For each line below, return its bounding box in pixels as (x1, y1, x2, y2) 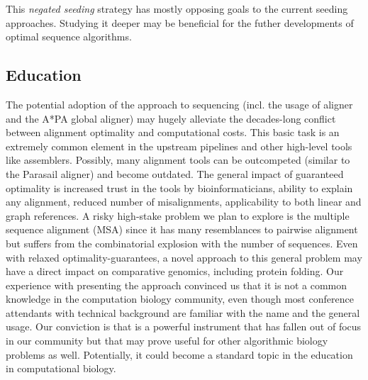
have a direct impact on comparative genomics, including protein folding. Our (6, 264, 344, 279)
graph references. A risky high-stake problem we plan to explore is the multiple (6, 208, 350, 223)
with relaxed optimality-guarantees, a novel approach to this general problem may (6, 250, 362, 264)
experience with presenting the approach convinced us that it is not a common (6, 277, 347, 292)
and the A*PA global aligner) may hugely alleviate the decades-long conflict (6, 111, 336, 125)
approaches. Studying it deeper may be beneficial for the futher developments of (6, 15, 354, 30)
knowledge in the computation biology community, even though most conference (6, 291, 354, 306)
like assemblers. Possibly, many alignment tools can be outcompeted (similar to (6, 152, 350, 167)
